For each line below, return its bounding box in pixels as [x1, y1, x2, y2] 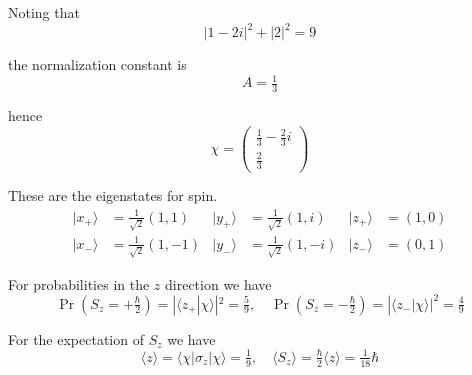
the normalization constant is [8, 54, 187, 75]
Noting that [8, 2, 80, 22]
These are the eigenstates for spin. [8, 185, 218, 206]
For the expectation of [8, 328, 144, 349]
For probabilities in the [8, 273, 150, 294]
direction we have [165, 273, 272, 294]
